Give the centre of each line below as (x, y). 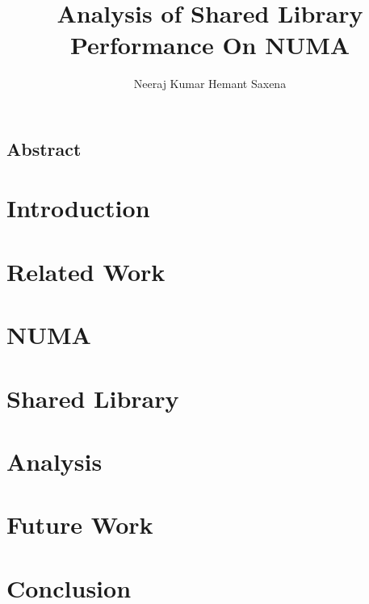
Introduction (78, 208)
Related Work (86, 271)
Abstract (44, 148)
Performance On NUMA (210, 45)
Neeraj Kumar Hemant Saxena (210, 84)
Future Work (80, 524)
